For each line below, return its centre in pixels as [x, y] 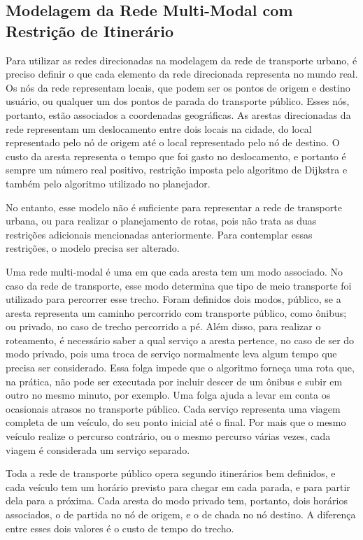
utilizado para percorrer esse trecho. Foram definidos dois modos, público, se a [173, 299]
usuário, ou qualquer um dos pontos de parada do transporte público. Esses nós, [178, 101]
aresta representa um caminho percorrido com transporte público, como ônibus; [176, 312]
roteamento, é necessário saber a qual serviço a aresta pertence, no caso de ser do [180, 340]
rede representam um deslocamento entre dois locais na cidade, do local [159, 128]
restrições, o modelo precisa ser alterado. [93, 248]
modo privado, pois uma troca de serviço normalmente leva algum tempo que [171, 354]
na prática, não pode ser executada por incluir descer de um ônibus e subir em [174, 381]
